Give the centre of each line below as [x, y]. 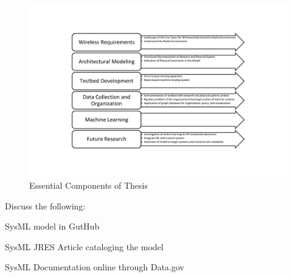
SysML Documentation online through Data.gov [95, 267]
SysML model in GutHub [52, 226]
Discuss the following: [45, 205]
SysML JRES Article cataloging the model [84, 246]
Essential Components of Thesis [89, 185]
